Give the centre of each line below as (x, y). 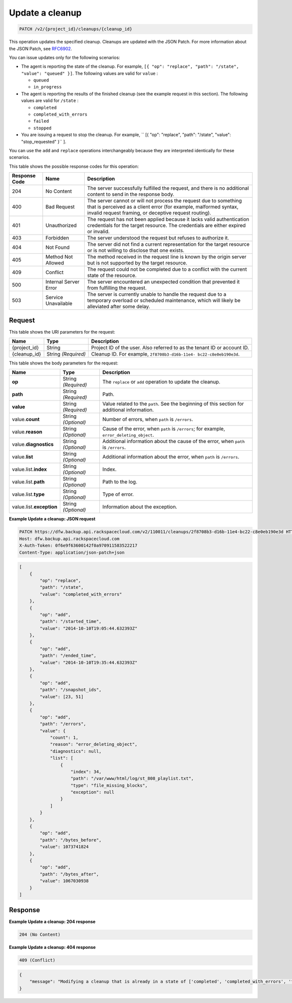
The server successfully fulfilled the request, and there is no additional (168, 188)
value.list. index (29, 469)
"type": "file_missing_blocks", (109, 785)
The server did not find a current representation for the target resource (169, 244)
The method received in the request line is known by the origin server (167, 257)
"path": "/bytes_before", (71, 840)
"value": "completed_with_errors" (81, 594)
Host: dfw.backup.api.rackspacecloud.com (69, 539)
